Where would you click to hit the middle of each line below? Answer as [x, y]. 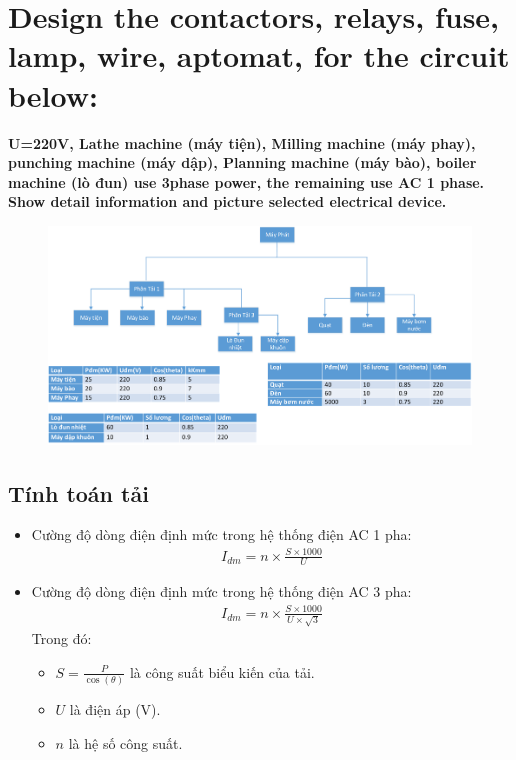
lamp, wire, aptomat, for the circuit [259, 55]
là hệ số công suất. [125, 742]
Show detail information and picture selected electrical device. [227, 201]
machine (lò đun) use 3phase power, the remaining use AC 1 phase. [246, 181]
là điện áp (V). [115, 709]
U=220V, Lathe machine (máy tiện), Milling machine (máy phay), [242, 142]
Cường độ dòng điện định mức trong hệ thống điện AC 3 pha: [221, 591]
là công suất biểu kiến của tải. [222, 671]
